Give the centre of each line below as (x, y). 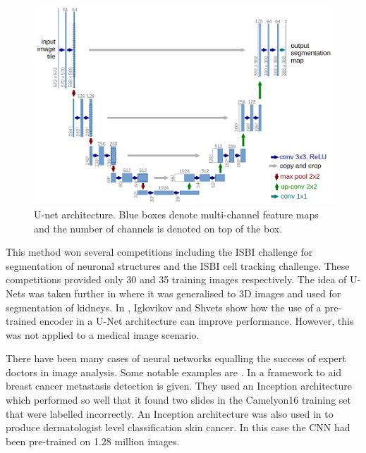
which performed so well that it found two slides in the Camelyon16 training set (179, 400)
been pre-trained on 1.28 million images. (93, 441)
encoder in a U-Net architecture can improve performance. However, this (197, 321)
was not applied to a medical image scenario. (103, 334)
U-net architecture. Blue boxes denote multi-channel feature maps (176, 214)
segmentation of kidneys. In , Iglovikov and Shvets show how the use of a (164, 307)
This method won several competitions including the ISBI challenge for (159, 252)
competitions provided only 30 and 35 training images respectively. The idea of (176, 279)
